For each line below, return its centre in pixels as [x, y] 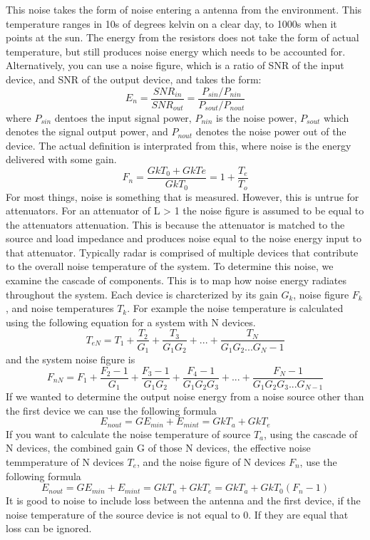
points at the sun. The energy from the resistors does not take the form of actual [183, 37]
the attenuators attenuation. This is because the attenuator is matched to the [175, 224]
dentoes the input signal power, [123, 117]
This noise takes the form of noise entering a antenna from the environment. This [184, 9]
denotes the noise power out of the [271, 131]
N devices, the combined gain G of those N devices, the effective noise [158, 448]
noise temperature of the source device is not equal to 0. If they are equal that [177, 514]
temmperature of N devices [65, 461]
